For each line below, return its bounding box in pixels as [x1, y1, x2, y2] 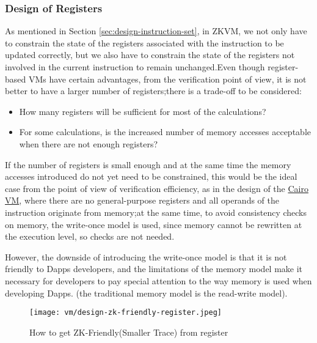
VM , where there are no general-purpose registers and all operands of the [5, 194, 280, 207]
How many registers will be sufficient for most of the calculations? [19, 105, 266, 117]
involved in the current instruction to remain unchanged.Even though [5, 61, 265, 73]
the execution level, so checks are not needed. [5, 230, 175, 243]
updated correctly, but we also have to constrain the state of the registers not [5, 48, 295, 61]
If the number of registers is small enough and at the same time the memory [5, 158, 291, 171]
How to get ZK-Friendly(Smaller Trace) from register [29, 325, 228, 338]
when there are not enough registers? [19, 137, 158, 150]
